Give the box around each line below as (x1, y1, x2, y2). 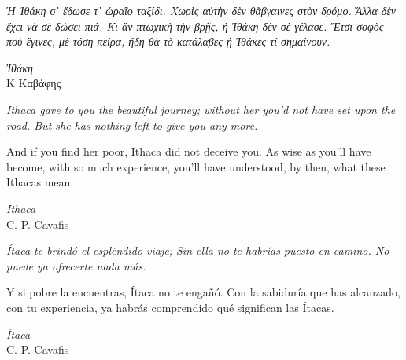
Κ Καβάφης (6, 75, 61, 91)
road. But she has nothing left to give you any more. (6, 116, 258, 133)
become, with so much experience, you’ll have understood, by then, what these (6, 158, 386, 174)
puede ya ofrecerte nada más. (6, 257, 146, 274)
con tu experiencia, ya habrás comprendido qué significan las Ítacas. (6, 299, 334, 315)
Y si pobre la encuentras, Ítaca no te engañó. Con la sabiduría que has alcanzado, (6, 284, 400, 300)
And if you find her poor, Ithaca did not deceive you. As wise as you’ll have (6, 143, 371, 160)
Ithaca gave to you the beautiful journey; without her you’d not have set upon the (6, 101, 396, 117)
